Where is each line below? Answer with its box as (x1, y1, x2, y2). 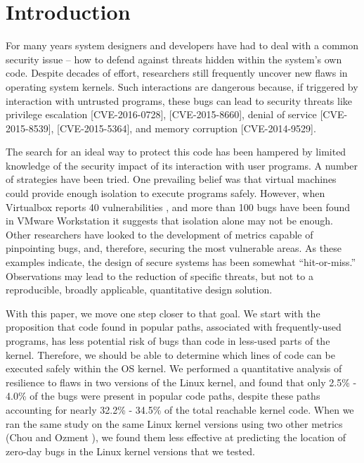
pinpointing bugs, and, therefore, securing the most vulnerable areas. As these (6, 241, 342, 255)
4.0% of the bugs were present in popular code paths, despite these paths (6, 388, 320, 403)
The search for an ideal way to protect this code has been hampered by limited (6, 144, 346, 159)
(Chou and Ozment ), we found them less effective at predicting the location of (6, 430, 346, 445)
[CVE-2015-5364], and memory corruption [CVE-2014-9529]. (57, 120, 316, 135)
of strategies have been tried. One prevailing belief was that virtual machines (6, 172, 337, 186)
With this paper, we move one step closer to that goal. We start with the (6, 305, 320, 320)
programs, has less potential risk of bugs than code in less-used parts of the (6, 334, 330, 348)
